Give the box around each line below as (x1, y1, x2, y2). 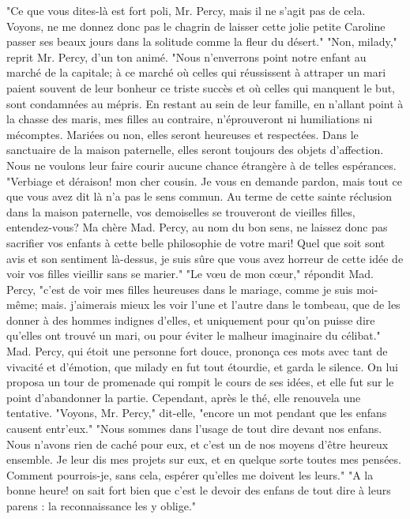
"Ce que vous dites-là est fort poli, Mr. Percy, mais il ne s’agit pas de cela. (6, 2, 366, 18)
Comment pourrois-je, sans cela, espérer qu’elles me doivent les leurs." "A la (6, 466, 374, 483)
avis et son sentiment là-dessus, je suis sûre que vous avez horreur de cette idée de (6, 250, 404, 266)
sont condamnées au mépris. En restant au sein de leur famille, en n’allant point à (6, 95, 404, 111)
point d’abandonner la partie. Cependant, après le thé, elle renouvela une (6, 389, 361, 405)
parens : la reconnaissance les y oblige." (6, 498, 197, 513)
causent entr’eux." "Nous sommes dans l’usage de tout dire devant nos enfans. (6, 420, 382, 437)
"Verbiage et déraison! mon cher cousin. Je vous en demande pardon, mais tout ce (6, 172, 402, 189)
